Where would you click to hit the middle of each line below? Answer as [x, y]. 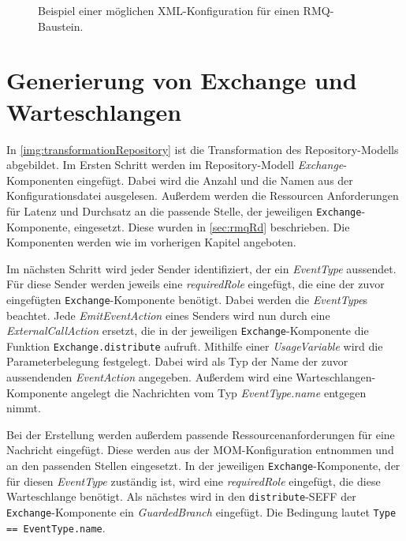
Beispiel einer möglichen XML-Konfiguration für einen [169, 10]
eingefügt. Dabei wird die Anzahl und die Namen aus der [215, 180]
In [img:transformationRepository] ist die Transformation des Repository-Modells [203, 149]
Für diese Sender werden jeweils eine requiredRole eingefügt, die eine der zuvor [196, 284]
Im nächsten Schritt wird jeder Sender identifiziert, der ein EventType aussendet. [201, 268]
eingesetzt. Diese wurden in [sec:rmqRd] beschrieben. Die [212, 226]
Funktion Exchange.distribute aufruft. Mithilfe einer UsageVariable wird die [195, 346]
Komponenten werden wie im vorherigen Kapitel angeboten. [151, 242]
